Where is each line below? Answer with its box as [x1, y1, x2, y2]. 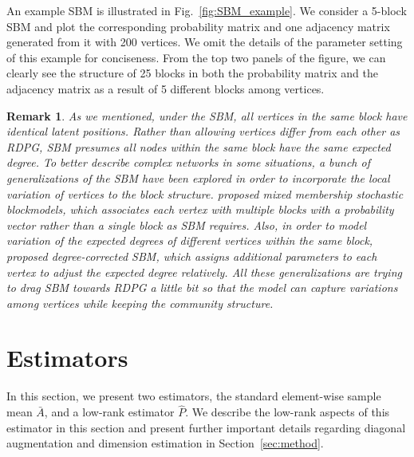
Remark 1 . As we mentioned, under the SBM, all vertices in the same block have [6, 107, 408, 124]
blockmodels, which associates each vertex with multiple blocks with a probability [6, 201, 394, 218]
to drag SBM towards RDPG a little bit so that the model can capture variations [6, 279, 398, 296]
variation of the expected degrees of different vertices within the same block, [6, 232, 373, 249]
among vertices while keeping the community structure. [6, 294, 274, 311]
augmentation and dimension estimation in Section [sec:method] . [6, 435, 324, 451]
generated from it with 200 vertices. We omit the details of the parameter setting [6, 33, 403, 50]
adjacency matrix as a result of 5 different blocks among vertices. [6, 80, 325, 97]
